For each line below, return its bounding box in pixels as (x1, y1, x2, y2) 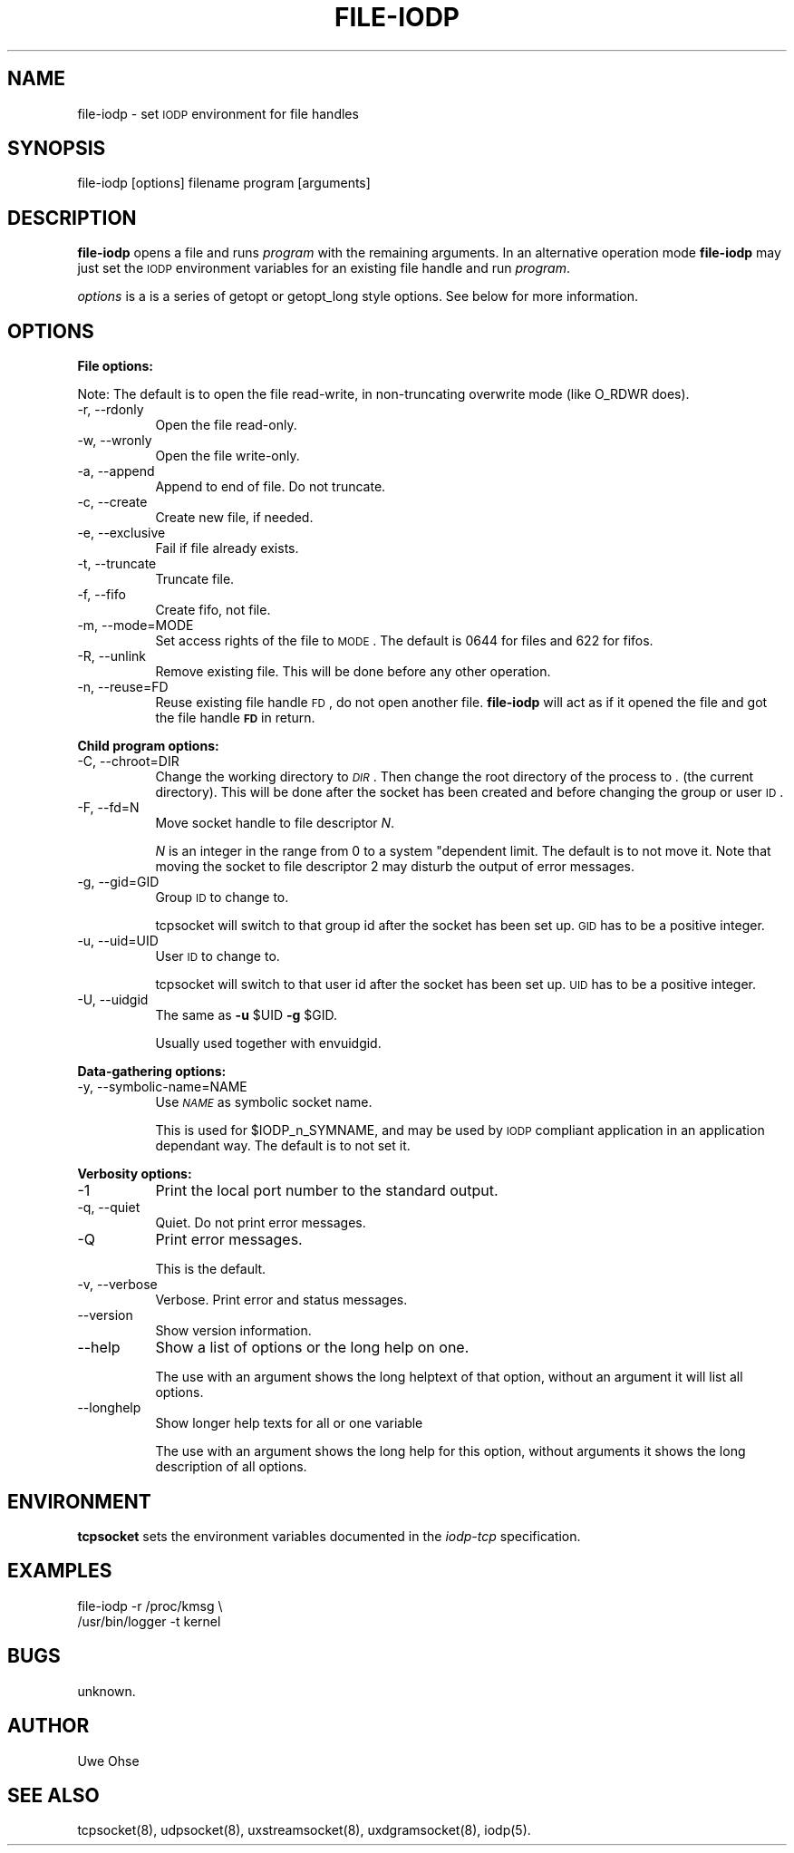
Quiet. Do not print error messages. (155, 1215, 366, 1231)
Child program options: (77, 738, 219, 754)
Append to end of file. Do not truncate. (155, 479, 386, 495)
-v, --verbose (77, 1276, 158, 1293)
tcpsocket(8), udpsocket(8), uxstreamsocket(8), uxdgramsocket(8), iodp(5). (77, 1822, 531, 1838)
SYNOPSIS (7, 137, 106, 160)
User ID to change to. (155, 948, 280, 965)
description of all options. (155, 1459, 307, 1475)
